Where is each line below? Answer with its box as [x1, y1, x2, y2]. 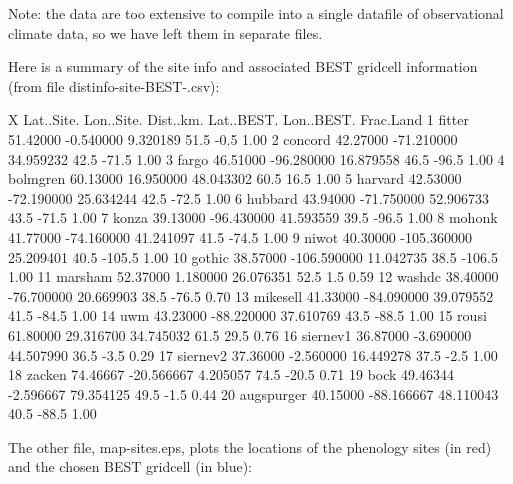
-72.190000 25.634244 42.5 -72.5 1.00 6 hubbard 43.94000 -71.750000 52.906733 [8, 187, 490, 208]
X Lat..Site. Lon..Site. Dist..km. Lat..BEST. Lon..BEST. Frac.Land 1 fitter [8, 109, 469, 130]
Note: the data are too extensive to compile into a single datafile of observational [8, 3, 504, 23]
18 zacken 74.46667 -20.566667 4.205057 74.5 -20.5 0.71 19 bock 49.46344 [8, 364, 455, 385]
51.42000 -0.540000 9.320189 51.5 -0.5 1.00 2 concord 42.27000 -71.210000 [8, 128, 458, 149]
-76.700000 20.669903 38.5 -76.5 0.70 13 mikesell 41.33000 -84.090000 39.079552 [8, 285, 494, 306]
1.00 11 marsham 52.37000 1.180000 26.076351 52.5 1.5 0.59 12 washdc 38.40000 [8, 266, 499, 287]
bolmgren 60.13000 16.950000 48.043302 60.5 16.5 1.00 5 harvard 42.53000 [8, 168, 462, 189]
